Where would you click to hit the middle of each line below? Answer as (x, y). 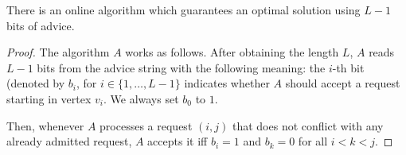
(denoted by (36, 83)
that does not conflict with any (308, 125)
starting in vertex (49, 98)
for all (313, 141)
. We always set (141, 98)
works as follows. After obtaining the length (232, 52)
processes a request (146, 125)
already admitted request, (69, 141)
